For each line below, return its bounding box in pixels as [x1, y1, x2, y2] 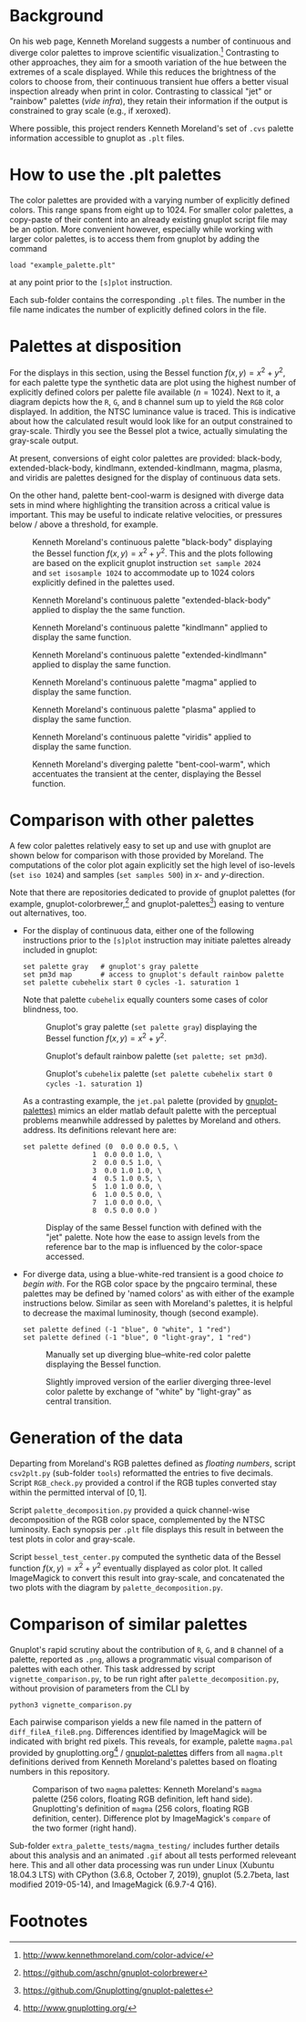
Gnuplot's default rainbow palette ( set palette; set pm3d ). [45, 1050, 267, 1062]
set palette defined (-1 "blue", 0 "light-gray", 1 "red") [22, 1333, 252, 1343]
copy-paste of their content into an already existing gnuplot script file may [9, 213, 288, 224]
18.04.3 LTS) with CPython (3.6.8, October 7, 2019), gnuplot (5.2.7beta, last [9, 1870, 290, 1881]
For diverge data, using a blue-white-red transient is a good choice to [22, 1269, 284, 1280]
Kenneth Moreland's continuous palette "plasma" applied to [32, 704, 257, 715]
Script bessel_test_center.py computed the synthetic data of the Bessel [9, 1551, 281, 1562]
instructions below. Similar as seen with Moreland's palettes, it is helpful [22, 1298, 293, 1309]
